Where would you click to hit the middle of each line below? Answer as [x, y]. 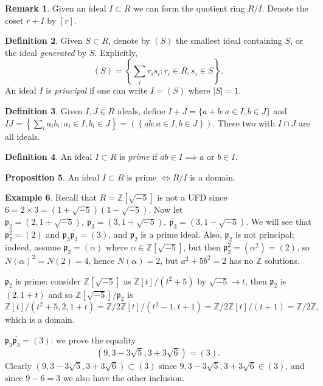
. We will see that [279, 222]
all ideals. [23, 136]
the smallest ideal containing [229, 40]
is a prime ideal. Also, [181, 234]
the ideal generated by [46, 52]
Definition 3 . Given [44, 110]
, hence [102, 260]
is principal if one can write [97, 90]
